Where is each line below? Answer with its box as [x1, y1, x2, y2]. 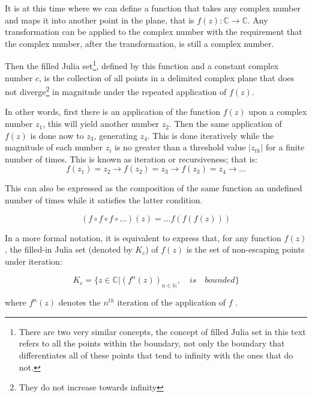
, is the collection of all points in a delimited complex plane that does [39, 71, 295, 84]
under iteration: [5, 254, 62, 267]
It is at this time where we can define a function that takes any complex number [5, 2, 301, 14]
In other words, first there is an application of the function [5, 105, 220, 118]
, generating [94, 129, 137, 141]
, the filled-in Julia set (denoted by [5, 243, 133, 256]
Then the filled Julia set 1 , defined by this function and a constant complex [5, 58, 279, 72]
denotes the [58, 296, 101, 309]
